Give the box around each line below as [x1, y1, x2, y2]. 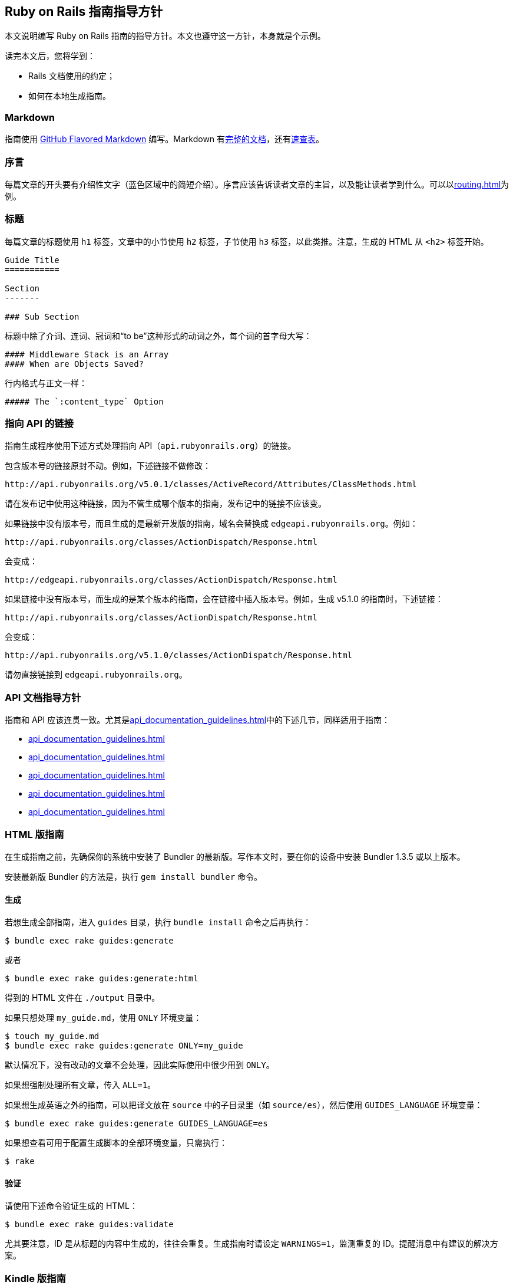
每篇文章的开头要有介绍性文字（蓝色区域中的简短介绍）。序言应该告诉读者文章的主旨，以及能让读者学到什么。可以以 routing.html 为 [5, 179, 509, 189]
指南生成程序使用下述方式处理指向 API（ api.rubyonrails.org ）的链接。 [5, 441, 296, 451]
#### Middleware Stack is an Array [5, 349, 169, 359]
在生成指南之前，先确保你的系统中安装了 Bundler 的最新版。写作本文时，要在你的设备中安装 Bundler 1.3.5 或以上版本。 [5, 851, 465, 862]
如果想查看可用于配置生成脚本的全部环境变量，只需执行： [5, 1138, 227, 1148]
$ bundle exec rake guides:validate [5, 1220, 174, 1230]
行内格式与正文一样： [5, 377, 87, 388]
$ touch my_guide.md [5, 1031, 100, 1041]
